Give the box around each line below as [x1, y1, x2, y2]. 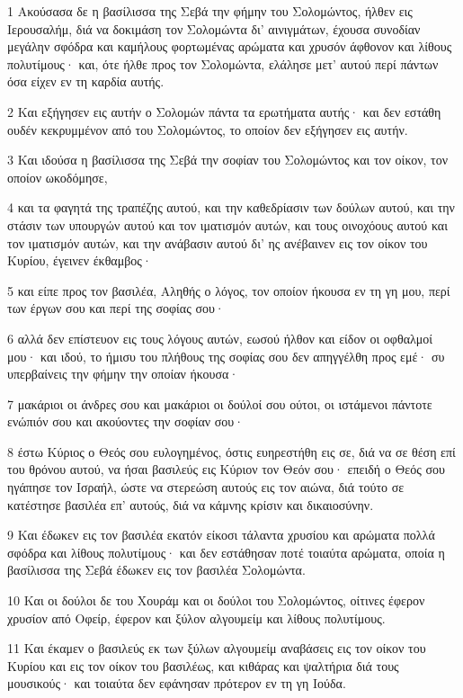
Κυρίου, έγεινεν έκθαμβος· [7, 251, 152, 270]
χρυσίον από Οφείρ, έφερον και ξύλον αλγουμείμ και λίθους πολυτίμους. [7, 608, 386, 627]
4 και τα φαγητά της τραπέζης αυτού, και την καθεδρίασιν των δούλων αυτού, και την [7, 198, 455, 217]
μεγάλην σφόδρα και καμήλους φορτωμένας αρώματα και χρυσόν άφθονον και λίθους [7, 37, 452, 56]
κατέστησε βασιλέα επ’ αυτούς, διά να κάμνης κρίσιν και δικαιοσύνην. [7, 495, 374, 514]
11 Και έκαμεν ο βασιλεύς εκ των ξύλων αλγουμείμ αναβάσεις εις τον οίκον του [7, 639, 426, 658]
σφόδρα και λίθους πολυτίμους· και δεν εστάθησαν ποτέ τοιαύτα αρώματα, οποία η [7, 542, 445, 561]
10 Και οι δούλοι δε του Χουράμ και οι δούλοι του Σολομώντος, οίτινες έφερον [7, 591, 425, 610]
